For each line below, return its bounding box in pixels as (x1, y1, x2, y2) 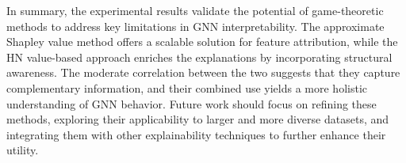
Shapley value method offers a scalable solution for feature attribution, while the (6, 33, 398, 50)
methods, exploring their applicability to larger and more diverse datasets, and (6, 111, 389, 127)
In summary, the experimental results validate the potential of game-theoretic (6, 2, 384, 18)
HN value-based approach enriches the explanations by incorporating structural (6, 48, 393, 65)
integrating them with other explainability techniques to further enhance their (6, 126, 386, 142)
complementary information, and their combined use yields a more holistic (6, 79, 367, 96)
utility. (6, 142, 39, 158)
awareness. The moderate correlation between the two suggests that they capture (6, 64, 400, 81)
